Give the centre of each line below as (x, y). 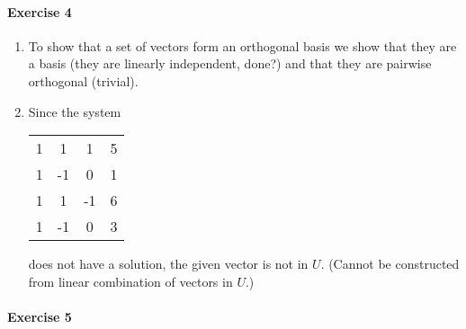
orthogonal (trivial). (83, 80)
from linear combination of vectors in (130, 281)
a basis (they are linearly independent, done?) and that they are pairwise (230, 63)
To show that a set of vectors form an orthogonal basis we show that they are (242, 45)
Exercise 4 (40, 11)
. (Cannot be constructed (390, 264)
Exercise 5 (40, 316)
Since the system (75, 111)
